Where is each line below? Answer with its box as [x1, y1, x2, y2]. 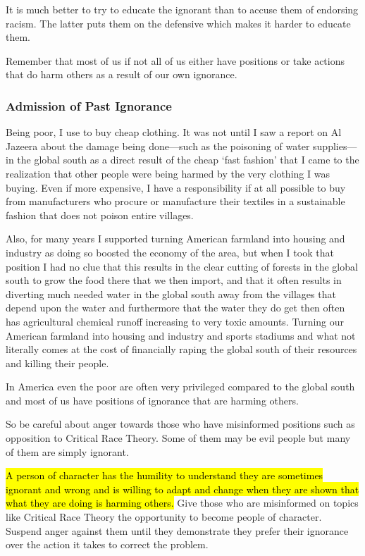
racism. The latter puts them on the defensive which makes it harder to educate [6, 16, 351, 30]
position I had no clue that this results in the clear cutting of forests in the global [6, 259, 358, 273]
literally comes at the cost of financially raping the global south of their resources [6, 342, 357, 357]
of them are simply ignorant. [6, 444, 129, 459]
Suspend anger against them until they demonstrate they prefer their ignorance [6, 523, 349, 538]
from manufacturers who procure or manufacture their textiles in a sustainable [6, 194, 345, 209]
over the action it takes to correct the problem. [6, 537, 209, 552]
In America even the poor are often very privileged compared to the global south [6, 379, 355, 394]
